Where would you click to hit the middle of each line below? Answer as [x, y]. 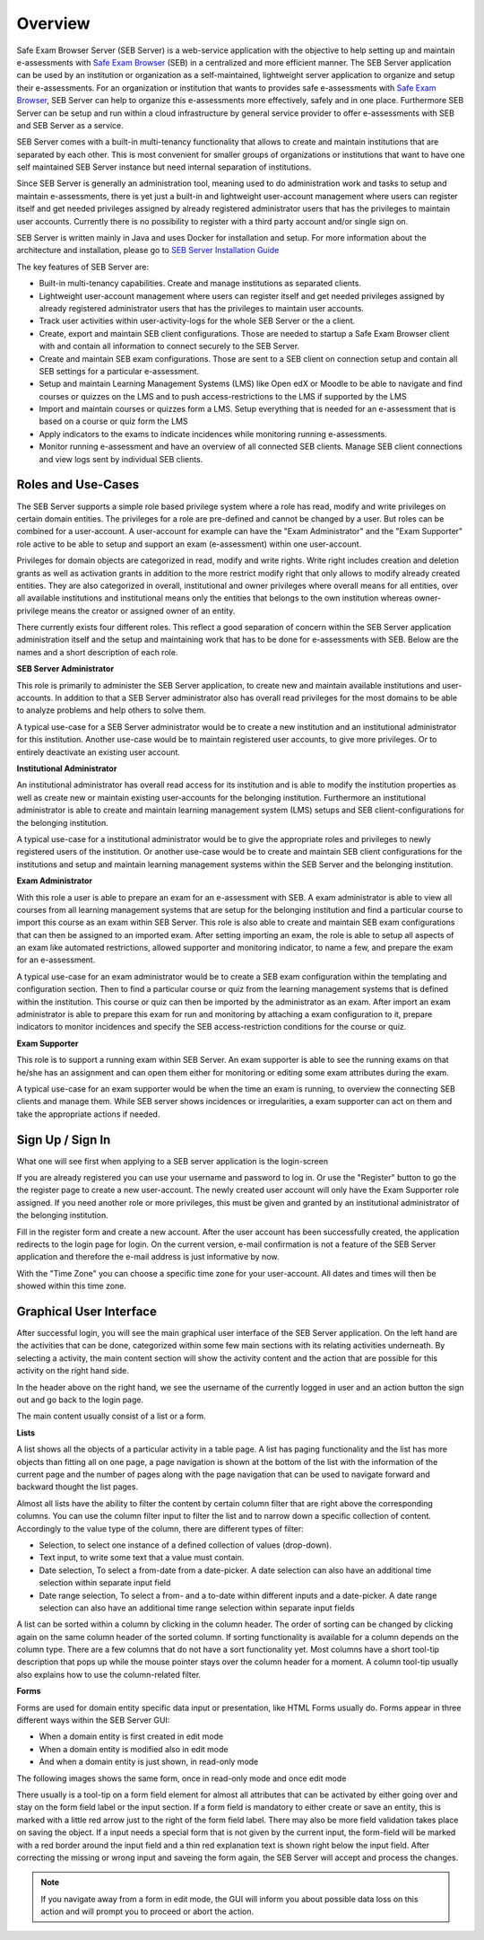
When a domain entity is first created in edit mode [131, 1736]
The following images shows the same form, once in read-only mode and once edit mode [181, 1778]
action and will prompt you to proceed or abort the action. [147, 1911]
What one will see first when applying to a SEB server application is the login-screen [173, 1161]
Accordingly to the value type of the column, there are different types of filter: [160, 1528]
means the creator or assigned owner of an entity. [143, 610]
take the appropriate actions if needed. [88, 1114]
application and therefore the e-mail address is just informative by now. [148, 1257]
